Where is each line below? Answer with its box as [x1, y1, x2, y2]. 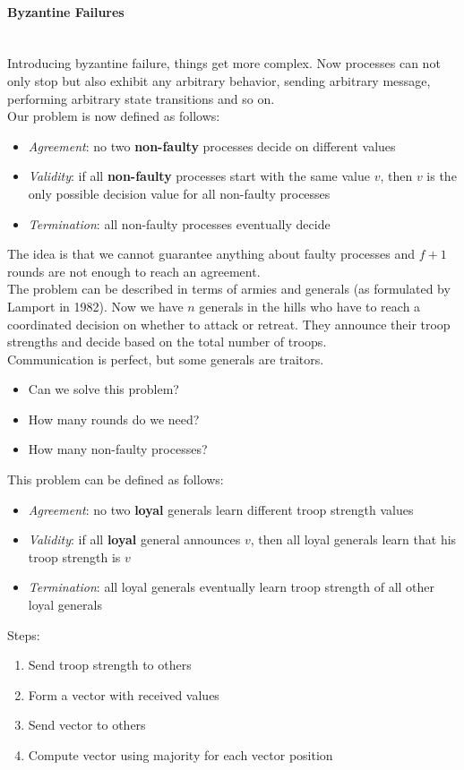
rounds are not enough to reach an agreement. [7, 261, 261, 280]
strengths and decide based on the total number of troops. [7, 332, 327, 351]
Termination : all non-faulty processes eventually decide [28, 214, 331, 233]
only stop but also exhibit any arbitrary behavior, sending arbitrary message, [7, 71, 431, 90]
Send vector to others [28, 715, 146, 734]
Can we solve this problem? [28, 380, 179, 398]
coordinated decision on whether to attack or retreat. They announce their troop [7, 314, 451, 333]
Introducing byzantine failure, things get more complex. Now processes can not [7, 54, 441, 73]
